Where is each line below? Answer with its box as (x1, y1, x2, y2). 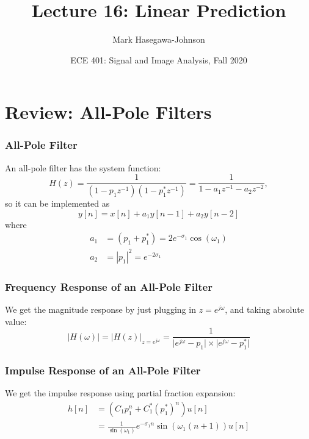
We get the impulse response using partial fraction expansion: (5, 387, 236, 399)
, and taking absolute (225, 303, 304, 316)
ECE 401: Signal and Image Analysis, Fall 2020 (70, 53, 247, 66)
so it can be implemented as (5, 197, 110, 210)
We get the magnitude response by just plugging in (5, 303, 196, 316)
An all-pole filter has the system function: (5, 161, 161, 174)
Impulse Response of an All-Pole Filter (5, 363, 201, 378)
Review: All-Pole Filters (5, 99, 212, 124)
